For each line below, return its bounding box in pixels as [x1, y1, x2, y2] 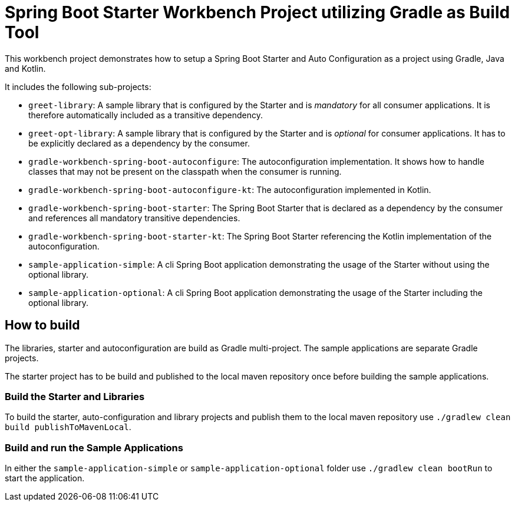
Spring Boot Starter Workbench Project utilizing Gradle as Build [5, 2, 510, 22]
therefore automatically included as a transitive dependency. [28, 109, 263, 120]
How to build [5, 318, 80, 333]
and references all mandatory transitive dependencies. [28, 212, 240, 223]
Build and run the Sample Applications [5, 441, 183, 454]
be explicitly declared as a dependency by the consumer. [28, 138, 250, 148]
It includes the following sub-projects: [5, 81, 151, 92]
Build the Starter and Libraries [5, 390, 145, 402]
